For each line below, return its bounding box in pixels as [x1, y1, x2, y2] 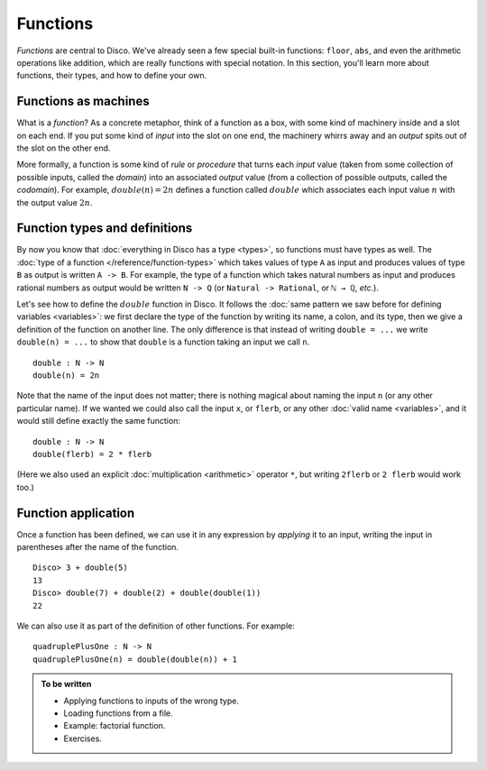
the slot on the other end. [16, 142, 111, 153]
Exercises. [63, 733, 103, 744]
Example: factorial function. [63, 720, 166, 731]
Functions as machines [16, 94, 150, 109]
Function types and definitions [16, 221, 193, 236]
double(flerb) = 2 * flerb [32, 449, 152, 459]
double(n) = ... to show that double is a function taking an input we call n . [16, 336, 310, 347]
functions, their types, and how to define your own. [16, 70, 207, 81]
